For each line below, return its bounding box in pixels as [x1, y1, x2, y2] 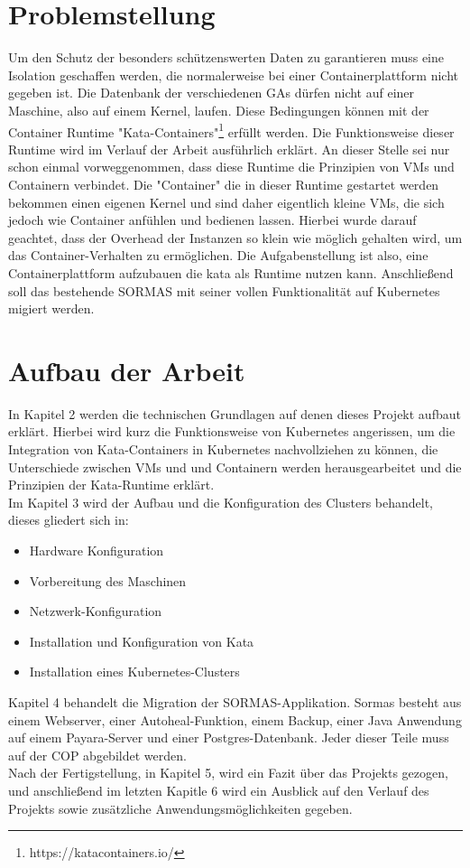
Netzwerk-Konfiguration [29, 602, 162, 621]
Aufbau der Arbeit [8, 351, 245, 388]
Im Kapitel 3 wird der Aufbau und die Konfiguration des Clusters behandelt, [8, 492, 434, 511]
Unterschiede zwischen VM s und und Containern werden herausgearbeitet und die [8, 457, 462, 476]
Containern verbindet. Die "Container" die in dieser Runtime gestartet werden [8, 174, 439, 193]
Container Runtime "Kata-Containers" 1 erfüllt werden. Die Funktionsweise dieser [8, 119, 455, 141]
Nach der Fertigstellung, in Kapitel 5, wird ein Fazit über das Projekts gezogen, [8, 763, 448, 782]
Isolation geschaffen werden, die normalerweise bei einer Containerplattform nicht [8, 65, 458, 84]
